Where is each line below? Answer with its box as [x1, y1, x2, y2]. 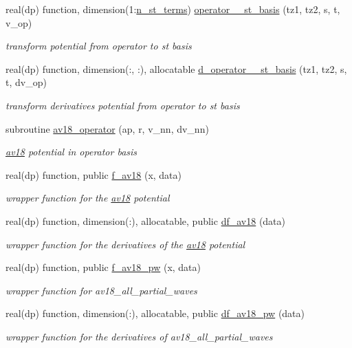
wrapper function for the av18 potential [5, 191, 170, 205]
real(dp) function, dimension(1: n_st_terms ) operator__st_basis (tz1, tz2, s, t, [5, 2, 340, 16]
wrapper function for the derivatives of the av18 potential [5, 237, 245, 251]
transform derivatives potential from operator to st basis [5, 98, 240, 112]
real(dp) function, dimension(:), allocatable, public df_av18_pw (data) [5, 306, 305, 320]
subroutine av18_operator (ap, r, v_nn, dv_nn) [5, 121, 209, 135]
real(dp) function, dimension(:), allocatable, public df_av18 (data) [5, 213, 286, 228]
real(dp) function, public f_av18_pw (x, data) [5, 260, 201, 274]
